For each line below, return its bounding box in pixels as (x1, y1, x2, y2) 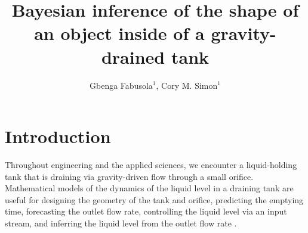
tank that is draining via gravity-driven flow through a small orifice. (5, 170, 254, 182)
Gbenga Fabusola (90, 79, 153, 91)
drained (101, 44, 165, 69)
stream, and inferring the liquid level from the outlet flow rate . (5, 217, 237, 229)
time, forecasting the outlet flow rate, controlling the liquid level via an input (5, 205, 287, 218)
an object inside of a (34, 21, 205, 45)
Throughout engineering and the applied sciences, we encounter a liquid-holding (5, 159, 297, 171)
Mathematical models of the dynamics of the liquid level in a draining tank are (5, 182, 294, 194)
